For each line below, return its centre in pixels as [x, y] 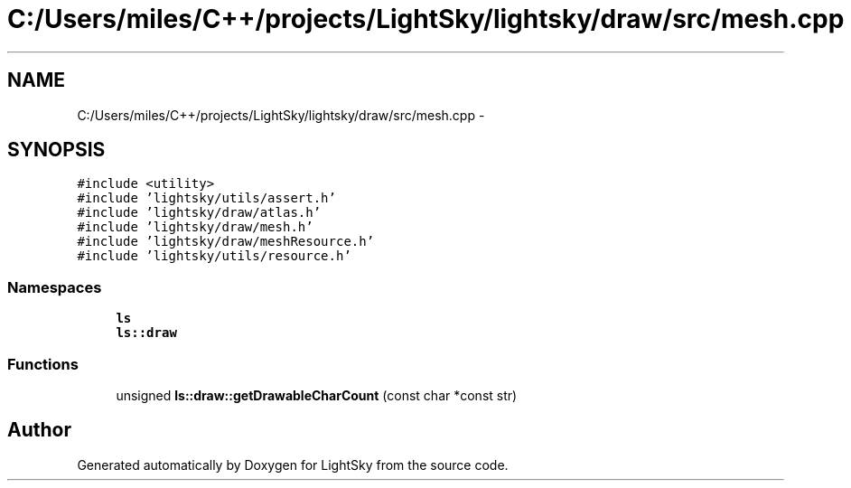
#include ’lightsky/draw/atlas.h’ [199, 213]
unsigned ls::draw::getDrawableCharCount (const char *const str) [317, 395]
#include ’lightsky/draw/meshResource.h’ [226, 242]
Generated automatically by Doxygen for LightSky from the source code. [293, 465]
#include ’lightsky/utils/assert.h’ [206, 198]
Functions [43, 364]
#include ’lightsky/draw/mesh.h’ [195, 227]
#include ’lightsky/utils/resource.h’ [214, 256]
